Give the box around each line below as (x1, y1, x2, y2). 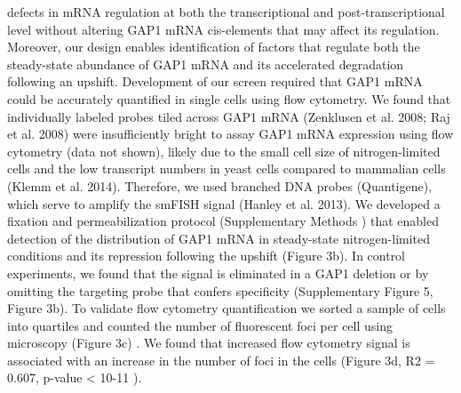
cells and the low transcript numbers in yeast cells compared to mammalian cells (7, 159, 446, 178)
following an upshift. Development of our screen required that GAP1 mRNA (7, 72, 423, 91)
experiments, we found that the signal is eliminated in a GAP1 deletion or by (7, 263, 429, 282)
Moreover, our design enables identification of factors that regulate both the (7, 37, 420, 56)
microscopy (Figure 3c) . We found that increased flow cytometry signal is (7, 333, 410, 352)
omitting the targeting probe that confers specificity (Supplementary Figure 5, (7, 281, 433, 300)
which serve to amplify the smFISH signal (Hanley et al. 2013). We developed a (7, 194, 441, 213)
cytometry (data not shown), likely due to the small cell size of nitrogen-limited (7, 141, 441, 160)
